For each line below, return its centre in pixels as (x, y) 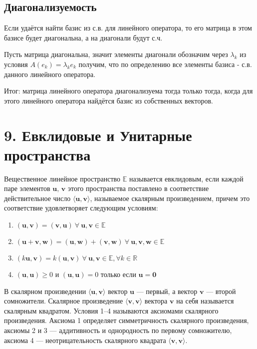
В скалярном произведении (45, 291)
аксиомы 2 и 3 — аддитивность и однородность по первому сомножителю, (118, 330)
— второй (221, 291)
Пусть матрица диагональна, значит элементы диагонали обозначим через (116, 54)
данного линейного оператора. (50, 74)
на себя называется (205, 301)
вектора (156, 301)
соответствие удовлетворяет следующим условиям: (81, 208)
